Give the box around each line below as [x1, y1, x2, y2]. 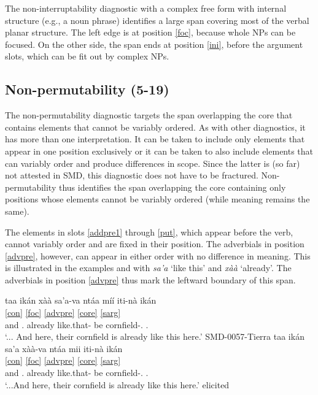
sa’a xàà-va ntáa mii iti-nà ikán [5, 342, 123, 355]
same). [5, 204, 29, 217]
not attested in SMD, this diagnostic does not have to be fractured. [5, 169, 258, 182]
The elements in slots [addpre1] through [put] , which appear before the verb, [5, 225, 293, 238]
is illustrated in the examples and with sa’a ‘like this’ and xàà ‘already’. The [5, 261, 292, 274]
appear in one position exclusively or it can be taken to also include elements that [5, 144, 314, 157]
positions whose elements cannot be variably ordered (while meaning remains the [5, 193, 310, 205]
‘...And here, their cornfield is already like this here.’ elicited [5, 378, 230, 391]
